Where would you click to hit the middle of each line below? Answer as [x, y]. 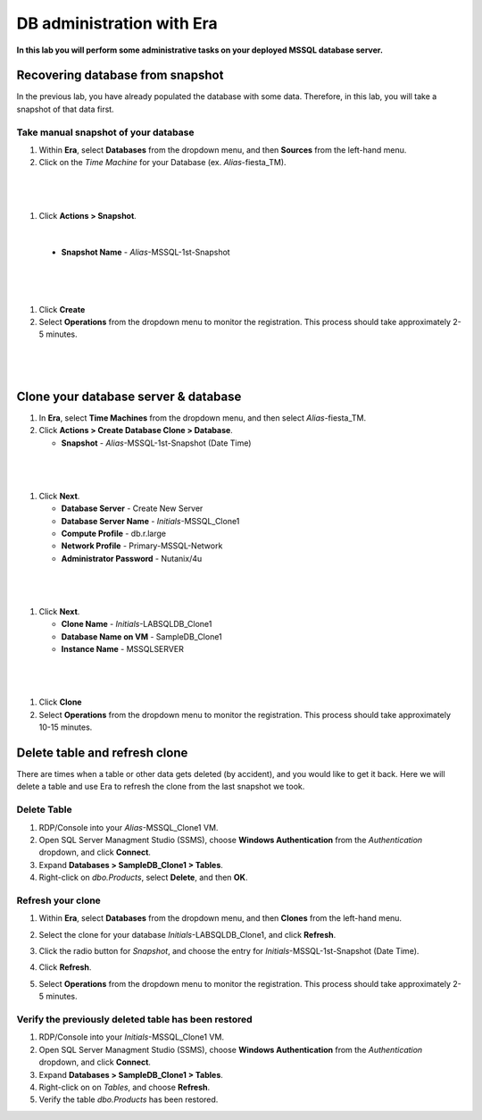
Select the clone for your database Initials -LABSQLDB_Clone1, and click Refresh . [187, 934]
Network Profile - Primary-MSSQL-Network [142, 546]
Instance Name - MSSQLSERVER [123, 649]
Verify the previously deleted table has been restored [135, 1020]
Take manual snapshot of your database [105, 132]
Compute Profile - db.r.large [114, 534]
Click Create [62, 309]
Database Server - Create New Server [132, 508]
